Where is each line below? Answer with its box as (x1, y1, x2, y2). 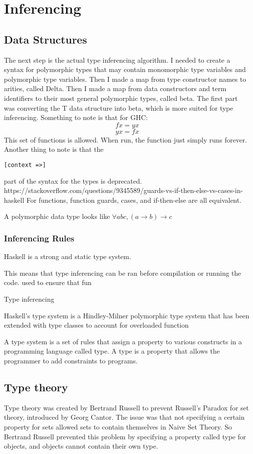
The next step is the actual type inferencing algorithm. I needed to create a (4, 54, 230, 65)
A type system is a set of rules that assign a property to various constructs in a (4, 336, 242, 346)
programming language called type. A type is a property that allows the (4, 346, 220, 356)
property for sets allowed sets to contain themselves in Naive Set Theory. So (4, 421, 232, 431)
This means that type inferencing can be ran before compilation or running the (4, 267, 241, 278)
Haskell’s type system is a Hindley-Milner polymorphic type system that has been (4, 310, 250, 320)
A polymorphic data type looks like (4, 211, 110, 221)
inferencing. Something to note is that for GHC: (4, 112, 148, 122)
